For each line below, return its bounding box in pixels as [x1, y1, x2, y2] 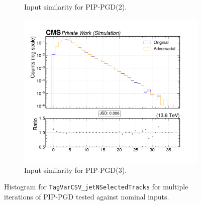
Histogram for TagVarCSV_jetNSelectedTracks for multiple [4, 181, 188, 192]
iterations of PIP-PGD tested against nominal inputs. [4, 191, 169, 201]
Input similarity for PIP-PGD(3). [24, 164, 127, 175]
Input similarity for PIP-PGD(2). [24, 2, 127, 12]
